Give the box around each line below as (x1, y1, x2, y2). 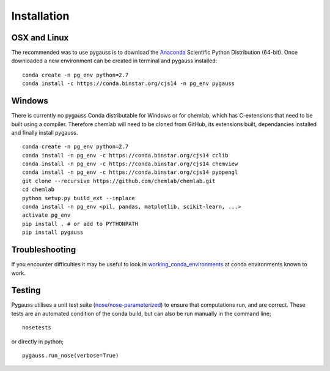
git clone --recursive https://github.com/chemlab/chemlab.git (22, 178, 216, 184)
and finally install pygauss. (11, 129, 78, 136)
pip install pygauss (22, 229, 84, 236)
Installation (11, 9, 70, 23)
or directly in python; (11, 337, 64, 345)
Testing (11, 285, 41, 296)
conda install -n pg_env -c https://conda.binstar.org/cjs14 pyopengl (22, 169, 238, 176)
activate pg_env (22, 212, 71, 219)
